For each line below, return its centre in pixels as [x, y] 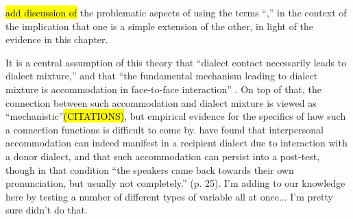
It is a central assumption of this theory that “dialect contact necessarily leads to [176, 62]
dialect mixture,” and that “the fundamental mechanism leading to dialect [162, 76]
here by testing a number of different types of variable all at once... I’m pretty [169, 196]
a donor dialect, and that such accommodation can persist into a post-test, [163, 156]
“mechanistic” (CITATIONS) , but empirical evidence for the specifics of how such [176, 116]
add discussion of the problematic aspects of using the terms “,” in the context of [176, 12]
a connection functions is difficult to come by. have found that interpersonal [165, 129]
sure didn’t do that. [47, 210]
